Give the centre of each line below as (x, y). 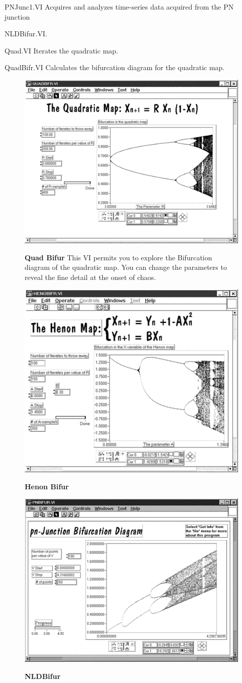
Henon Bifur (47, 486)
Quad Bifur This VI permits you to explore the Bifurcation (118, 257)
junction (17, 16)
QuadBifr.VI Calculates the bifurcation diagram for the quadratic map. (115, 67)
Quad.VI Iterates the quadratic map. (61, 50)
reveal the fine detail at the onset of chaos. (90, 277)
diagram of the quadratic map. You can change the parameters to (126, 267)
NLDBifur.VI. (26, 34)
